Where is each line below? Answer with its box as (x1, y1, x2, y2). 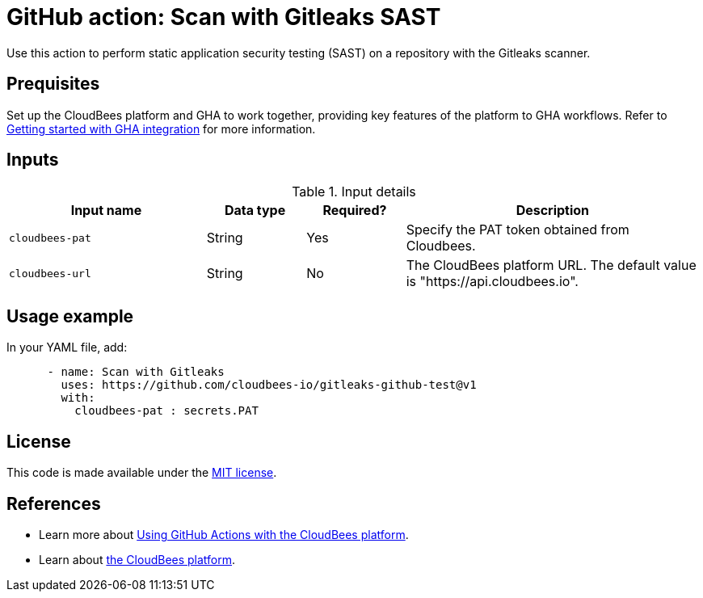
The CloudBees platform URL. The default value (406, 257, 697, 274)
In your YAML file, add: (6, 340, 128, 355)
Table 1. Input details (292, 183, 416, 200)
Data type (224, 202, 286, 219)
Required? (322, 202, 387, 219)
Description (516, 202, 590, 219)
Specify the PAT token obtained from (406, 221, 629, 238)
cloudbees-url (9, 267, 91, 280)
